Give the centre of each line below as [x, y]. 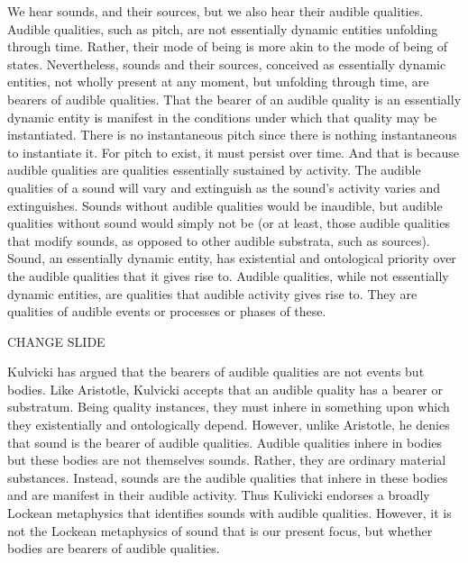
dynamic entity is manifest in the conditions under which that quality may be [222, 117]
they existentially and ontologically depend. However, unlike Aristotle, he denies [229, 425]
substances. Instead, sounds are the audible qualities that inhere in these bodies [228, 477]
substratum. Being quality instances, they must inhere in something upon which [229, 407]
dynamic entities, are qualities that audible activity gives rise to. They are [212, 293]
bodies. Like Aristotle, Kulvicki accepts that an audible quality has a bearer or [225, 389]
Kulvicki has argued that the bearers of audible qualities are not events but [216, 372]
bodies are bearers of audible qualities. [114, 548]
